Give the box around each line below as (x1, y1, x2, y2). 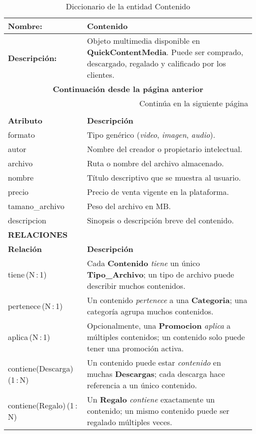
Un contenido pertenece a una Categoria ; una (87, 294, 248, 306)
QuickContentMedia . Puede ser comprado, (87, 46, 244, 58)
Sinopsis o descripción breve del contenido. (87, 215, 234, 226)
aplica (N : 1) (8, 331, 50, 342)
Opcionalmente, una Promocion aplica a (87, 320, 231, 331)
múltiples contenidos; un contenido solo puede (87, 331, 245, 342)
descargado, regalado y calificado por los (87, 58, 226, 69)
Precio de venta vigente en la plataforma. (87, 186, 229, 197)
